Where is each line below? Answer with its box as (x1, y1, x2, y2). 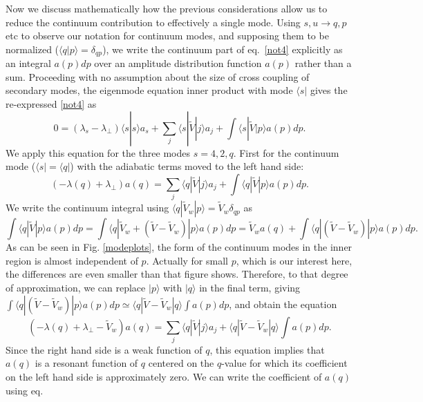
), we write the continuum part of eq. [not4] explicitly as (102, 41, 343, 56)
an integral (6, 56, 51, 70)
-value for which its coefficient (221, 356, 348, 370)
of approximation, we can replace (6, 280, 146, 294)
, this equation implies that (209, 342, 325, 356)
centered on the (148, 356, 214, 370)
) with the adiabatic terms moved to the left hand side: (70, 159, 304, 173)
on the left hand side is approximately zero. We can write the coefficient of (6, 370, 322, 384)
